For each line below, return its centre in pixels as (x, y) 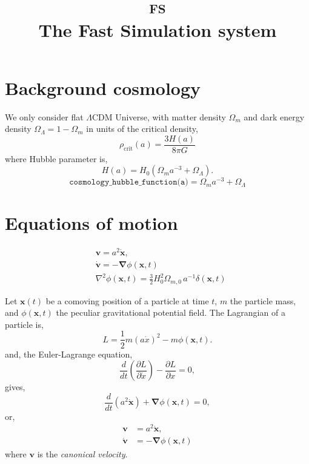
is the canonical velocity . (82, 453)
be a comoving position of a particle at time (127, 300)
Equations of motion (91, 222)
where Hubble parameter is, (56, 158)
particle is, (24, 324)
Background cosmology (103, 87)
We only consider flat (44, 116)
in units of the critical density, (142, 129)
